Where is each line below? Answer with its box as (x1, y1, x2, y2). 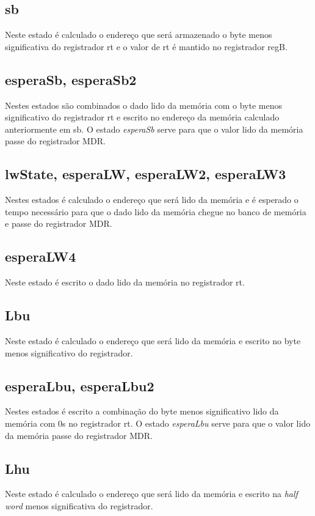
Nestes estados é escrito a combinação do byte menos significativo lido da (5, 405, 279, 418)
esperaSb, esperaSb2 (5, 70, 137, 89)
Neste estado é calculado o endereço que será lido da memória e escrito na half (5, 487, 298, 500)
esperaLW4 (5, 247, 76, 266)
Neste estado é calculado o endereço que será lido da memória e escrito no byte (5, 334, 301, 347)
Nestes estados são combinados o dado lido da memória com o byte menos (5, 98, 282, 111)
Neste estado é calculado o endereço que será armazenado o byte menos (5, 28, 272, 41)
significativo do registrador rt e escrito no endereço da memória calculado (5, 111, 280, 123)
